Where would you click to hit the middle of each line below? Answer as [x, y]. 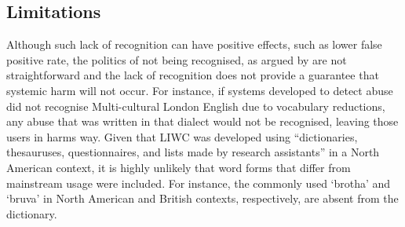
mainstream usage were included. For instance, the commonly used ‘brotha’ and [199, 183]
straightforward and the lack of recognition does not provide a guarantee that [193, 75]
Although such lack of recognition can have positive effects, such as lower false [194, 44]
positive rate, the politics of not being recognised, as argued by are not [177, 59]
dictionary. [32, 213]
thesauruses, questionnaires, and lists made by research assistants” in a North [193, 152]
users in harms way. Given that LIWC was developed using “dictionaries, [182, 136]
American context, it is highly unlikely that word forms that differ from [179, 167]
